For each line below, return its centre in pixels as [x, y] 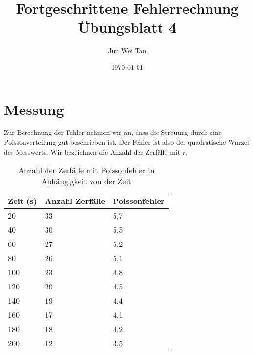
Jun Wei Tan [127, 51]
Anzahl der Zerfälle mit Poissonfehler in [86, 170]
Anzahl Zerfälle [75, 201]
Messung [34, 109]
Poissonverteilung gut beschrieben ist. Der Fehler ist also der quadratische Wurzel [126, 142]
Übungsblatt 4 [127, 27]
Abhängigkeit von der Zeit [86, 181]
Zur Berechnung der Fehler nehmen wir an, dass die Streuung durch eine [113, 132]
